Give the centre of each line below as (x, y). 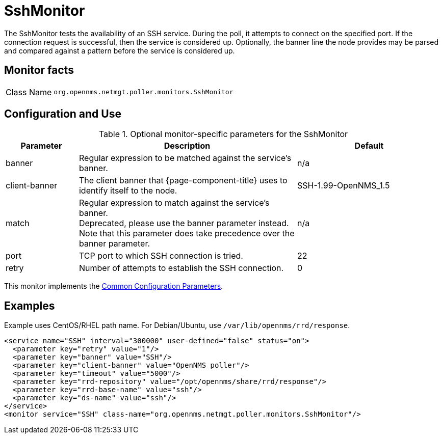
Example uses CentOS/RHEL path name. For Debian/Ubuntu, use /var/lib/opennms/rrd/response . (177, 325)
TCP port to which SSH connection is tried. (161, 256)
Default (369, 146)
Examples (30, 306)
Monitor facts (39, 70)
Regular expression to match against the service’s (174, 203)
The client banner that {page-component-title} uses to (183, 181)
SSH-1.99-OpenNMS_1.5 (343, 186)
